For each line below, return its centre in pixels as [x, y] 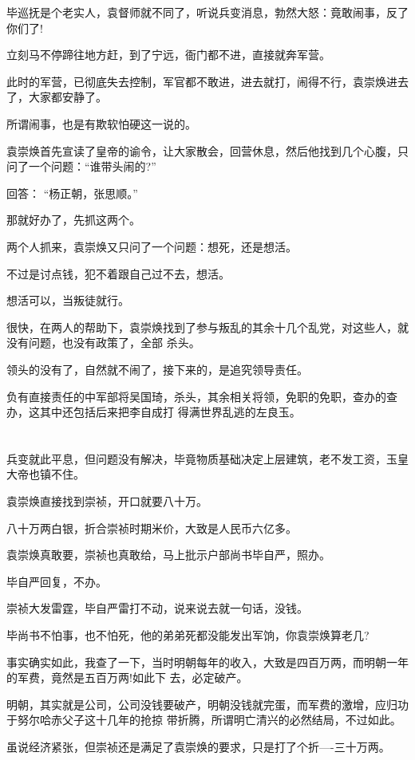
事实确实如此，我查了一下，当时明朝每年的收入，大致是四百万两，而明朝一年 [207, 662]
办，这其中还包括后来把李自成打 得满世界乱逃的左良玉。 [154, 412]
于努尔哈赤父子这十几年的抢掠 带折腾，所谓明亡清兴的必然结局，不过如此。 [204, 720]
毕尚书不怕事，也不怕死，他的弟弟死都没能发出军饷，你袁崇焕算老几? [188, 635]
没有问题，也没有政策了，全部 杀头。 [103, 343]
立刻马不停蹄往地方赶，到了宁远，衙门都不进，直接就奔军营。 [168, 55]
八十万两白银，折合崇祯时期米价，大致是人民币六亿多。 [152, 528]
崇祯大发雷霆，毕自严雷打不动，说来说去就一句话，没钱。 [157, 608]
